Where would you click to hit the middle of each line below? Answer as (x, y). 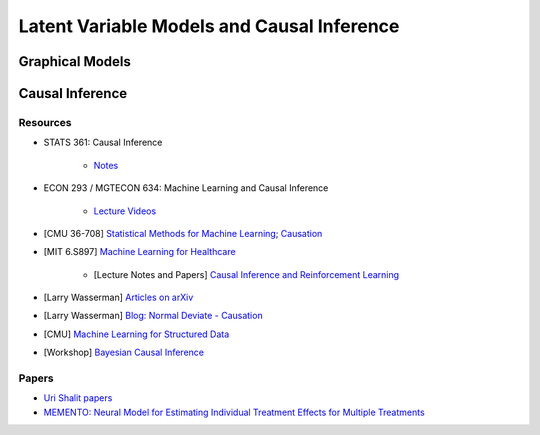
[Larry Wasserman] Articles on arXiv (118, 297)
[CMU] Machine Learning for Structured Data (136, 334)
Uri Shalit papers (78, 398)
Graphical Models (75, 61)
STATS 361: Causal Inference (103, 142)
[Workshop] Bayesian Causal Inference (124, 352)
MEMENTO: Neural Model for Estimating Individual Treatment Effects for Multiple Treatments (234, 412)
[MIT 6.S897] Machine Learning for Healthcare (139, 252)
